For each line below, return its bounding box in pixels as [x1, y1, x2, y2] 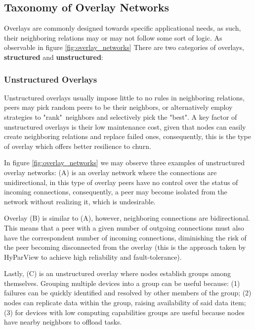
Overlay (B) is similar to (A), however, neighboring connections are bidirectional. [4, 213, 250, 223]
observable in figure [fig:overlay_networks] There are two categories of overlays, [4, 42, 244, 52]
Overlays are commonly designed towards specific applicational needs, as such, [4, 23, 241, 33]
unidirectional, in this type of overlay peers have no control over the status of [4, 177, 238, 187]
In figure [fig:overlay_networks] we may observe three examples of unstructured [4, 157, 245, 168]
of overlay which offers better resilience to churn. [4, 141, 151, 151]
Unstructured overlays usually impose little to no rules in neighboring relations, [4, 92, 245, 102]
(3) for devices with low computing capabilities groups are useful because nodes [4, 307, 245, 317]
